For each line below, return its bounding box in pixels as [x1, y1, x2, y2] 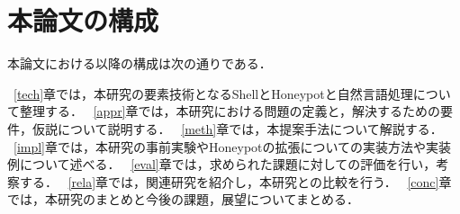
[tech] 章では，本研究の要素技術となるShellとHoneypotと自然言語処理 [14, 84, 413, 103]
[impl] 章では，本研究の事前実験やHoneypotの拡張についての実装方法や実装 [14, 137, 452, 156]
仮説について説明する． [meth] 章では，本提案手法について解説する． [32, 119, 443, 138]
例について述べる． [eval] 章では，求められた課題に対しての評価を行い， [7, 155, 437, 174]
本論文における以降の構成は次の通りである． [7, 54, 272, 73]
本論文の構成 [7, 2, 159, 39]
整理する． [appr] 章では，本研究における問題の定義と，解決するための [19, 102, 440, 120]
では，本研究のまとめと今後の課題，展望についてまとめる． [7, 190, 359, 209]
